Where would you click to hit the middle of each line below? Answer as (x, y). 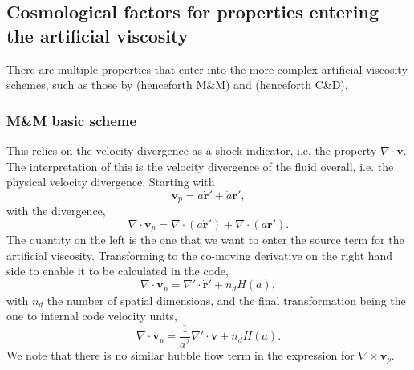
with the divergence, (56, 211)
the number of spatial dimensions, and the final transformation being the (226, 300)
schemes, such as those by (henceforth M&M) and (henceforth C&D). (177, 85)
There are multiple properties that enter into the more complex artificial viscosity (207, 69)
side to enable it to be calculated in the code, (118, 271)
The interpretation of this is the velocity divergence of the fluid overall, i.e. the (200, 166)
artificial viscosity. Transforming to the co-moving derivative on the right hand (200, 255)
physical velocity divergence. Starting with (111, 182)
